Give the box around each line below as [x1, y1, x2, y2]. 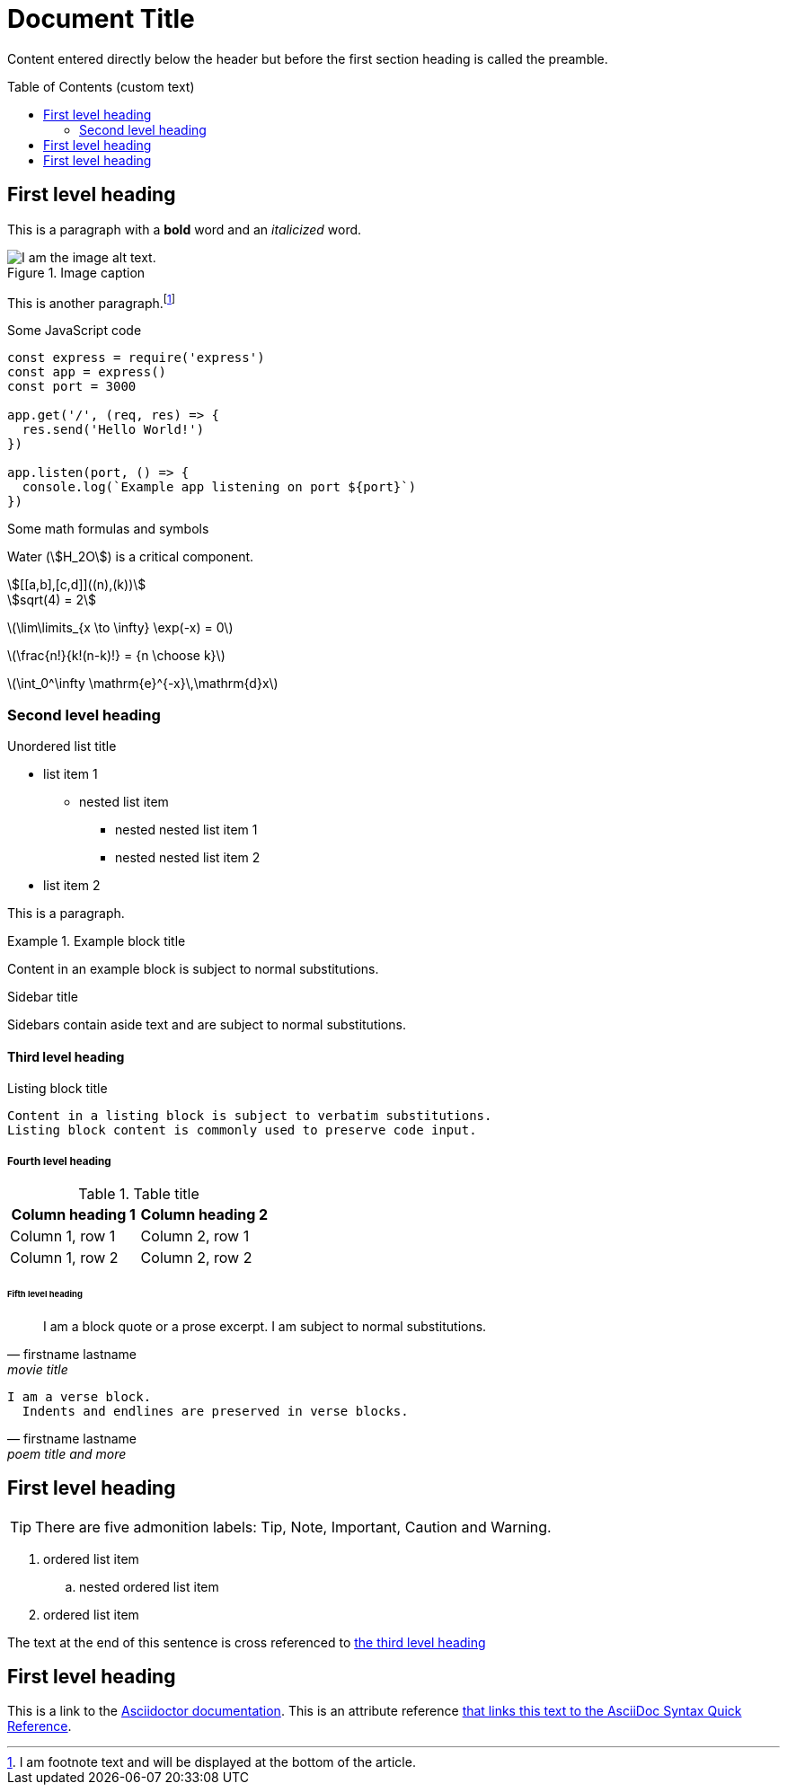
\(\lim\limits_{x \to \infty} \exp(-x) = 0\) [7, 620, 234, 636]
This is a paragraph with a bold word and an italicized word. [7, 221, 362, 237]
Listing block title [7, 1081, 108, 1097]
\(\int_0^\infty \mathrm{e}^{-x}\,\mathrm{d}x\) [7, 675, 279, 692]
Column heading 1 [11, 1205, 136, 1223]
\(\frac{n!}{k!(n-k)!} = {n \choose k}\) [7, 648, 225, 664]
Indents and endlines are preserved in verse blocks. [22, 1403, 409, 1418]
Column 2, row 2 [140, 1249, 252, 1267]
